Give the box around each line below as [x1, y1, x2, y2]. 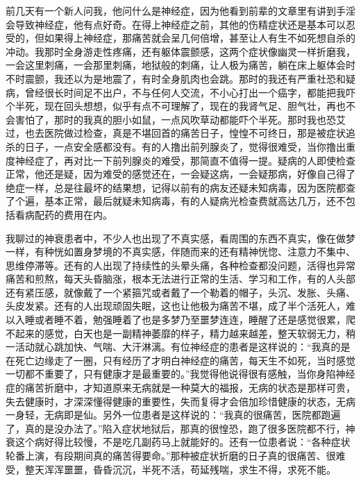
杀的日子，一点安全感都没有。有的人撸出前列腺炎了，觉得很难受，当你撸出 [6, 139, 346, 153]
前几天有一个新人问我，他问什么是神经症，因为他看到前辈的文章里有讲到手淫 [6, 3, 355, 17]
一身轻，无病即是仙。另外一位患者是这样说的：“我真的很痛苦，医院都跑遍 [6, 407, 341, 422]
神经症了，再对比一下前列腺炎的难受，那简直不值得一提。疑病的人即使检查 [15, 153, 355, 167]
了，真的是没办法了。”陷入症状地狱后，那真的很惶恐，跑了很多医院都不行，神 [6, 421, 355, 435]
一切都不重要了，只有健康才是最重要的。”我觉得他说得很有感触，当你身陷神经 [6, 366, 355, 381]
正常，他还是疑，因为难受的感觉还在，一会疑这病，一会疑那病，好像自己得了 [6, 167, 355, 181]
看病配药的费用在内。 [15, 207, 112, 221]
